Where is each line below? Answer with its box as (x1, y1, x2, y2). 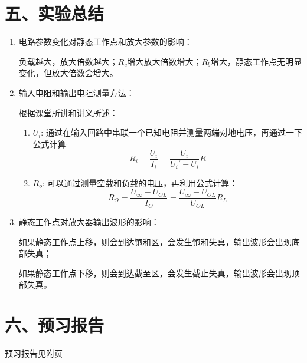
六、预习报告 (5, 313, 104, 337)
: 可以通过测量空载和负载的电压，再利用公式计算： (42, 176, 238, 189)
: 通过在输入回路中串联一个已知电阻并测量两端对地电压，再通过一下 (41, 126, 302, 138)
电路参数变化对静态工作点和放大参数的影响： (18, 35, 192, 48)
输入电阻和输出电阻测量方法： (18, 86, 135, 98)
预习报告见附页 (5, 347, 63, 359)
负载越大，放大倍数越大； (18, 55, 118, 67)
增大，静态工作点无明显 (211, 55, 302, 67)
